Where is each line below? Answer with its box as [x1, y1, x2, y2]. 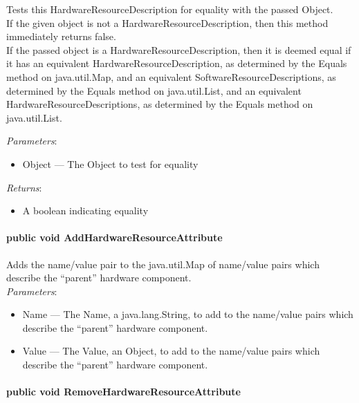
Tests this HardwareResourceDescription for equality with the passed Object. [6, 2, 333, 16]
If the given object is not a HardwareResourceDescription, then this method [6, 15, 329, 30]
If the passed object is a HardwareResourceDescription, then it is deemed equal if [6, 42, 351, 57]
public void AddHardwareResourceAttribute [6, 230, 223, 245]
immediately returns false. [6, 29, 116, 44]
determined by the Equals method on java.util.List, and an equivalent [6, 83, 302, 97]
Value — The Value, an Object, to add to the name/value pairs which [22, 344, 320, 358]
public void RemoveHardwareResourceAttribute [6, 384, 241, 399]
